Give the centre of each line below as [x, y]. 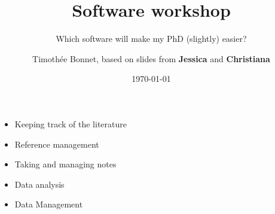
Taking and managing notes [65, 164]
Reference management [57, 144]
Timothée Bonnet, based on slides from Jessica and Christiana [151, 58]
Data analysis [39, 184]
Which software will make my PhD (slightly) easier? [151, 39]
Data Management [49, 204]
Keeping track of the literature [71, 123]
